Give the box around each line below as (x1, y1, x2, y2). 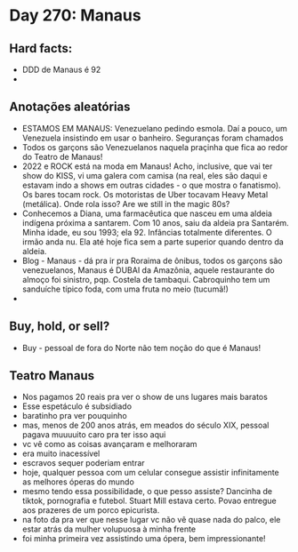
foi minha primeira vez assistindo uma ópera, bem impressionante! (21, 533, 266, 544)
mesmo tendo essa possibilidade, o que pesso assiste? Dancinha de (21, 486, 273, 497)
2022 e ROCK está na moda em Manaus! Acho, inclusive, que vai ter (21, 161, 273, 172)
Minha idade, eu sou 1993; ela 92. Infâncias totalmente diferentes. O (21, 227, 273, 237)
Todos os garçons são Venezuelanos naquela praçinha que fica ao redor (21, 141, 288, 152)
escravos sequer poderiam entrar (21, 458, 145, 468)
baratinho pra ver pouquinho (21, 411, 127, 421)
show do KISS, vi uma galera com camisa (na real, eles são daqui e (21, 170, 269, 180)
